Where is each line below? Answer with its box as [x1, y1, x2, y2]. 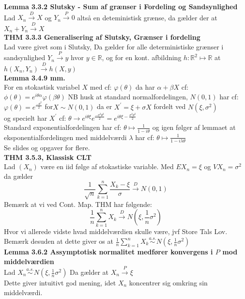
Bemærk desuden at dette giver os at [4, 236, 113, 246]
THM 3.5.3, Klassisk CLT [4, 152, 92, 162]
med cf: [90, 82, 112, 92]
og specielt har [4, 112, 47, 123]
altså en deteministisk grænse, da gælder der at [77, 12, 217, 22]
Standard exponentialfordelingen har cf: [4, 122, 122, 132]
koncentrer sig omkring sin [129, 278, 208, 288]
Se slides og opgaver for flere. [4, 142, 90, 152]
